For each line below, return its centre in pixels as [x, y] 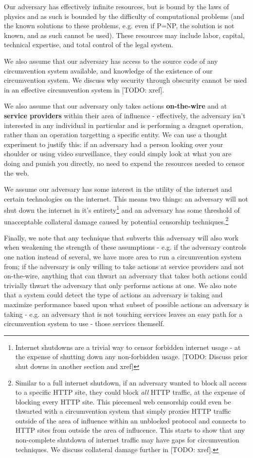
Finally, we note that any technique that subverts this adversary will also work [121, 237]
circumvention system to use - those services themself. [84, 323]
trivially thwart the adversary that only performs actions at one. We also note [120, 285]
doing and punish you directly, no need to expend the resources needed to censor [124, 163]
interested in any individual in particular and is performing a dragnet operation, [124, 125]
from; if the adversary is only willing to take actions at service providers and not [124, 266]
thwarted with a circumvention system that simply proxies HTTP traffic [123, 411]
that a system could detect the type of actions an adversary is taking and [113, 295]
